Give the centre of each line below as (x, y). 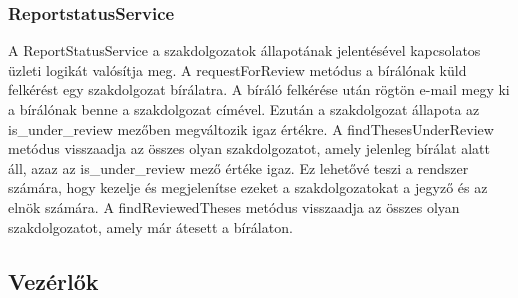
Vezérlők (53, 280)
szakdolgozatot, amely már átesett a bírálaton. (150, 226)
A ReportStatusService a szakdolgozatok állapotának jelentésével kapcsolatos (244, 50)
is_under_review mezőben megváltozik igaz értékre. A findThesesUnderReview (251, 128)
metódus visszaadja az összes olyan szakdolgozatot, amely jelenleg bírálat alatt (249, 148)
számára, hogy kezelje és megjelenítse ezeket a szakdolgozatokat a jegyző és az (248, 187)
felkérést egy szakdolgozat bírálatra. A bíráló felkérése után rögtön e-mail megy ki (259, 89)
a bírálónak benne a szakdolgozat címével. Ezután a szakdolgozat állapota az (244, 109)
